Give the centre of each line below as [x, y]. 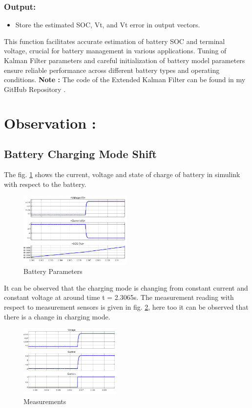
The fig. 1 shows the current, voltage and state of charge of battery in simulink [122, 174]
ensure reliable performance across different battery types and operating [112, 70]
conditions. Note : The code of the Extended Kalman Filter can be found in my [125, 79]
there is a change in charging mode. [57, 316]
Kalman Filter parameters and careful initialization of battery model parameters [125, 60]
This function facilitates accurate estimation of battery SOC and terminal [115, 41]
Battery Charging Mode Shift [80, 154]
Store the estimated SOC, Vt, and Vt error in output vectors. [108, 25]
